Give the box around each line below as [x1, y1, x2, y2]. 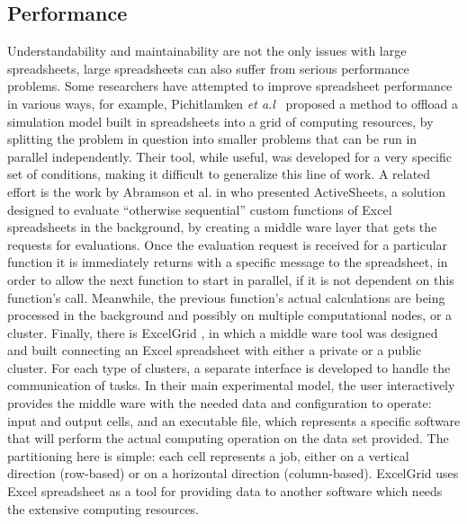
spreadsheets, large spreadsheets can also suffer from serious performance [7, 58, 409, 77]
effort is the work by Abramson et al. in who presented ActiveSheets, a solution [7, 182, 446, 200]
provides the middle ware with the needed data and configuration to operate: [7, 394, 432, 413]
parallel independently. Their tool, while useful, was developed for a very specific [7, 147, 452, 165]
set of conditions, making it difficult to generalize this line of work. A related [7, 164, 431, 183]
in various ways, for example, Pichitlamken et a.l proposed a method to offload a [7, 93, 459, 112]
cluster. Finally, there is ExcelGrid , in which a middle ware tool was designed [7, 323, 438, 342]
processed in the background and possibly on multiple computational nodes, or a [7, 306, 453, 324]
